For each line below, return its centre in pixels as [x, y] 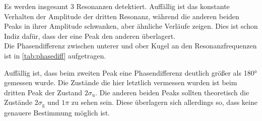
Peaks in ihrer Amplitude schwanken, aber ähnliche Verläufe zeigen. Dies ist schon [131, 26]
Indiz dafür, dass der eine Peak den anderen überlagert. [90, 36]
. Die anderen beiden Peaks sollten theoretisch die [172, 92]
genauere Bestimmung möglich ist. [57, 112]
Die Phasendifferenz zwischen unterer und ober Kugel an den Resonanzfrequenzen [130, 46]
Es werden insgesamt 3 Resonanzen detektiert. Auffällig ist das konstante [117, 6]
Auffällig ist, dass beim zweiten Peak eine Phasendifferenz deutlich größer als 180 [129, 72]
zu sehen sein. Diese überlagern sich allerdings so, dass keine [164, 102]
